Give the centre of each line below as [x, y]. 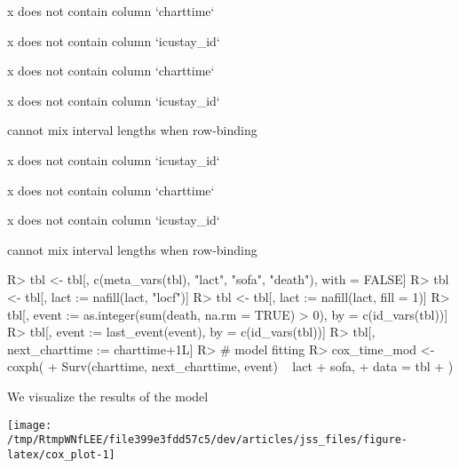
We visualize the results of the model [108, 396]
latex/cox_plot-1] [61, 454]
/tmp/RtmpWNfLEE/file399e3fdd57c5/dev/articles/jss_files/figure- [208, 440]
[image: [30, 425]
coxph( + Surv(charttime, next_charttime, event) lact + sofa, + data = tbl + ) [230, 366]
